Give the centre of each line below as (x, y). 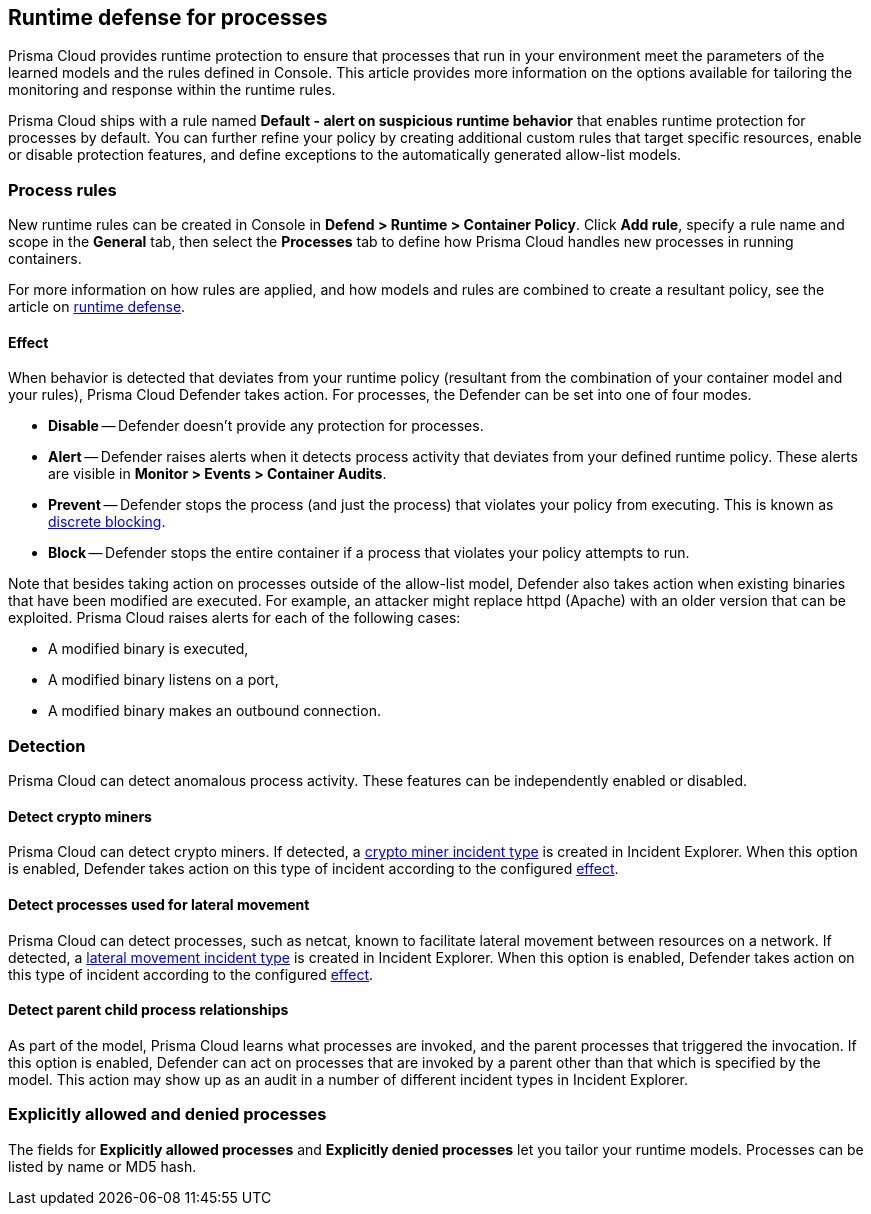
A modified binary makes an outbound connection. (214, 711)
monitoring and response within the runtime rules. (172, 90)
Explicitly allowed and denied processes (167, 1114)
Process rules (62, 189)
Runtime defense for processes (168, 17)
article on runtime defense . (97, 307)
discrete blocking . (107, 522)
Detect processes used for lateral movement (159, 904)
